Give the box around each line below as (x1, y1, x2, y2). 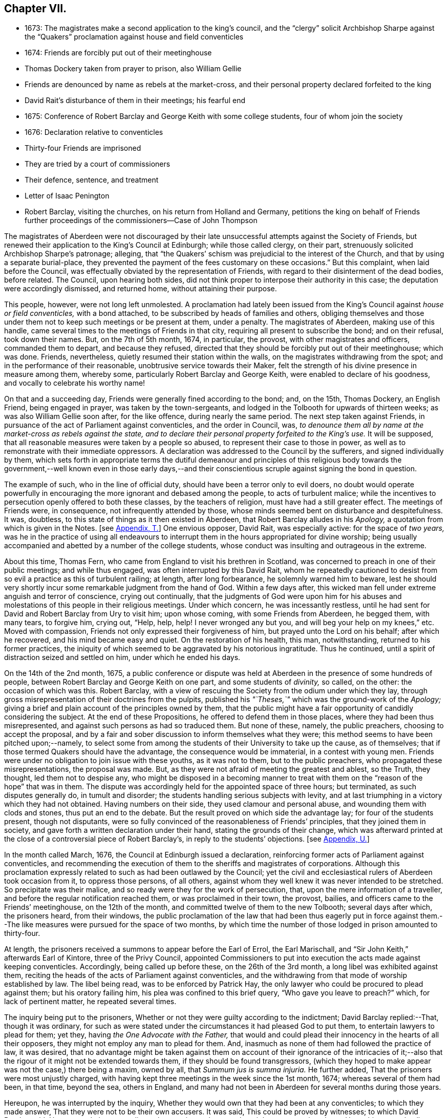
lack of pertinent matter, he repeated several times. (4, 997, 177, 1006)
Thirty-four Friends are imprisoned (25, 144, 141, 153)
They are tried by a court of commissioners (25, 159, 170, 169)
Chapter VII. (4, 2, 67, 15)
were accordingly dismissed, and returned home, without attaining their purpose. (4, 284, 277, 293)
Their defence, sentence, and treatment (25, 175, 159, 185)
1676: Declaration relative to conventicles (25, 128, 163, 137)
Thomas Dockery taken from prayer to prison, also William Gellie (25, 64, 242, 73)
